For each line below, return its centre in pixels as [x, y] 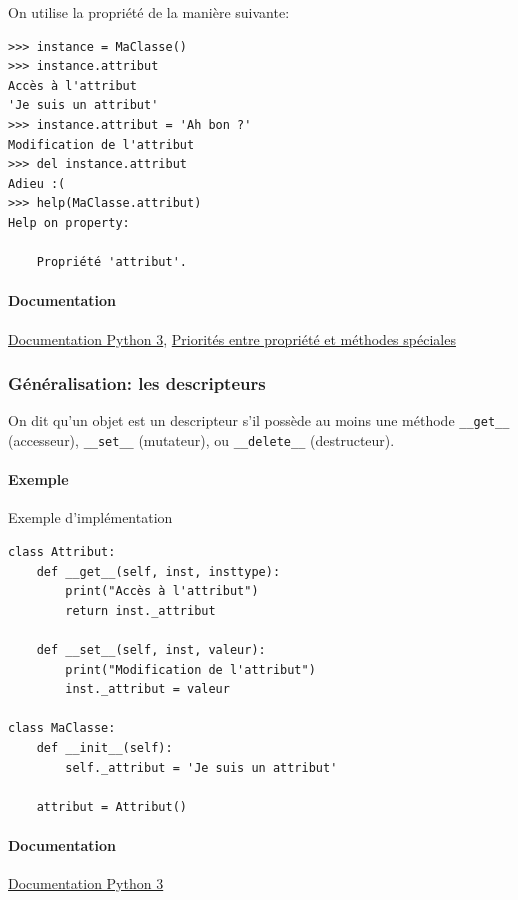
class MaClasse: [62, 728]
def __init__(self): [104, 747]
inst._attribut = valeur [147, 689]
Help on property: [69, 222]
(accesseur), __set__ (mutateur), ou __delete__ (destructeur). [201, 439]
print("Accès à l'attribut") [162, 591]
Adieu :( [37, 183]
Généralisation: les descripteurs [137, 383]
